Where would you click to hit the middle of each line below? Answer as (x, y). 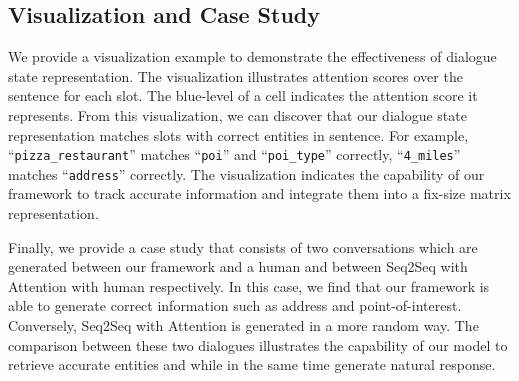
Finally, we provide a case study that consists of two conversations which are (243, 246)
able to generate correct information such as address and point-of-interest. (235, 305)
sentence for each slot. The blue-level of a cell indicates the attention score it (243, 95)
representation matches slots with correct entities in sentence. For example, (238, 134)
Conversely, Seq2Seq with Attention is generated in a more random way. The (243, 325)
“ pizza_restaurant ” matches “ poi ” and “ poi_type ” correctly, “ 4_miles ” (234, 154)
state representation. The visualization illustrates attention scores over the (235, 75)
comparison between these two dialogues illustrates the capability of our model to (258, 344)
